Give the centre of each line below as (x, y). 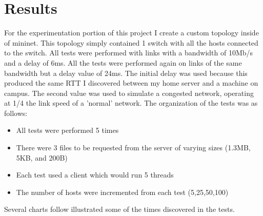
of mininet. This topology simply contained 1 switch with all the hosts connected (131, 42)
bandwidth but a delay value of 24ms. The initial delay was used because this (126, 73)
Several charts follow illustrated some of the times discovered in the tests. (119, 209)
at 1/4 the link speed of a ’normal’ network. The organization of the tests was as (131, 103)
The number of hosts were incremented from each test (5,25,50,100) (122, 192)
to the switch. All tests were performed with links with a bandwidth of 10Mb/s (129, 53)
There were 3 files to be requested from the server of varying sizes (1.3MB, (133, 148)
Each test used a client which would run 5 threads (95, 175)
